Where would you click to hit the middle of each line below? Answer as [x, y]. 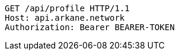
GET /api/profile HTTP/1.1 [67, 8]
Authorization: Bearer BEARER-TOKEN [90, 27]
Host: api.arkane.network [65, 18]
